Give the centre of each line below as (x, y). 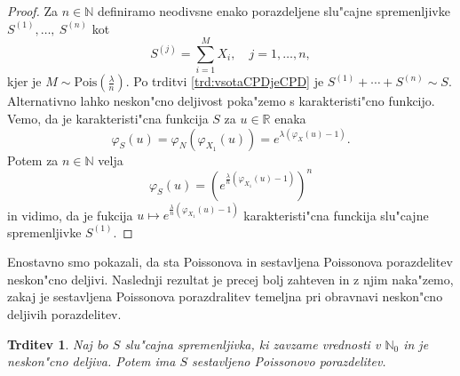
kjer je (24, 81)
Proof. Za (33, 11)
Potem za (33, 160)
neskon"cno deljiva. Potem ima (91, 361)
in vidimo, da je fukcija (70, 215)
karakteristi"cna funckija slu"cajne (336, 215)
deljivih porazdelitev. (64, 314)
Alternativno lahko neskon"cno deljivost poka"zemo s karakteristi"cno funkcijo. (221, 101)
